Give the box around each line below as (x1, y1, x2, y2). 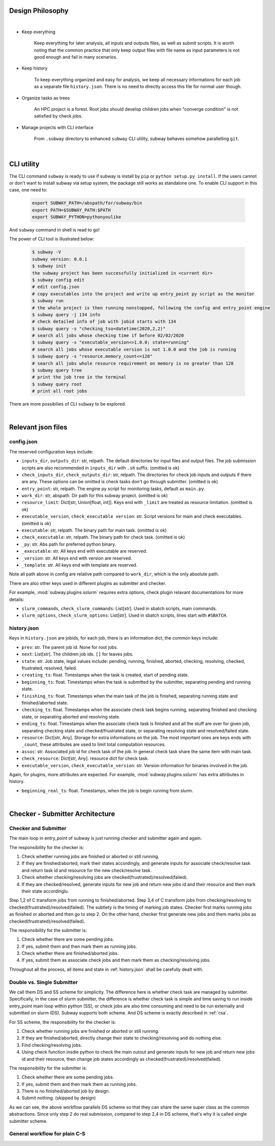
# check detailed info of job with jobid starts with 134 (32, 319, 176, 325)
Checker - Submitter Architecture (9, 809, 115, 818)
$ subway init (32, 263, 67, 269)
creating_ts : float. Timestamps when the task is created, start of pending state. (21, 672, 189, 678)
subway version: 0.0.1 (32, 256, 87, 262)
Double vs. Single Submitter (9, 979, 78, 986)
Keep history (21, 65, 48, 72)
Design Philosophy (9, 6, 69, 15)
